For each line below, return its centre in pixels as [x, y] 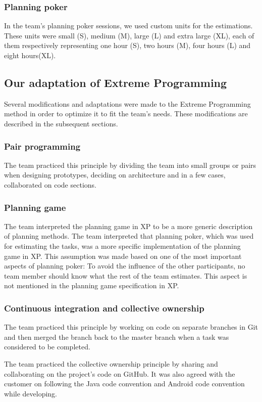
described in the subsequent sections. [61, 123]
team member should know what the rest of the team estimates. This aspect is [126, 275]
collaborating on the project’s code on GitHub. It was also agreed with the [120, 373]
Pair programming [42, 146]
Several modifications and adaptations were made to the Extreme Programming [127, 103]
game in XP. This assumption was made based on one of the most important [123, 256]
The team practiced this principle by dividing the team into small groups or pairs [130, 165]
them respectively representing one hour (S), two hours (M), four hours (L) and [127, 45]
